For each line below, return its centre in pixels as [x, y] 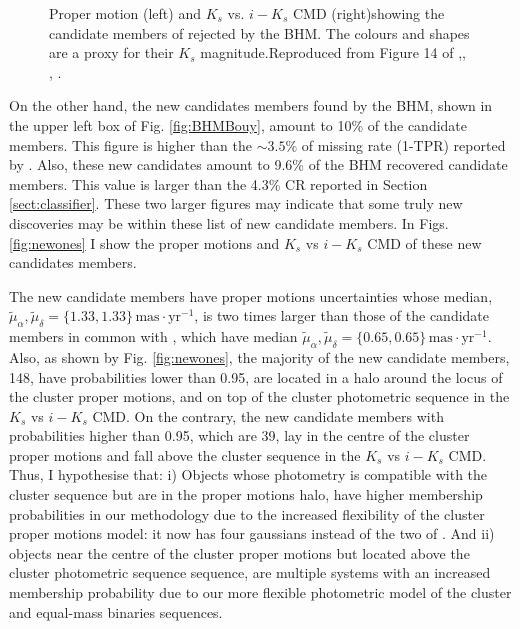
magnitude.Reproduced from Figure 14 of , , [333, 52]
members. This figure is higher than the [131, 144]
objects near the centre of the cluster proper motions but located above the [239, 552]
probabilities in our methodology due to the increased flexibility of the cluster [247, 513]
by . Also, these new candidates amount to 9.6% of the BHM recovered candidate [258, 164]
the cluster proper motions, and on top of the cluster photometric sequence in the [259, 396]
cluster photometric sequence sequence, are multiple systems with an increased [250, 572]
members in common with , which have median [153, 336]
